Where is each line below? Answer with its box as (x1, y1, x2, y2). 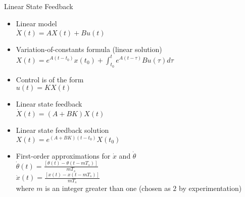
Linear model (16, 18, 57, 28)
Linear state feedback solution (16, 125, 109, 135)
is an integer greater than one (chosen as (45, 183, 171, 193)
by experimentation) (179, 183, 242, 193)
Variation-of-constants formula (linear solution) (16, 44, 162, 55)
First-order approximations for (16, 150, 111, 161)
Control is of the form (16, 74, 84, 84)
